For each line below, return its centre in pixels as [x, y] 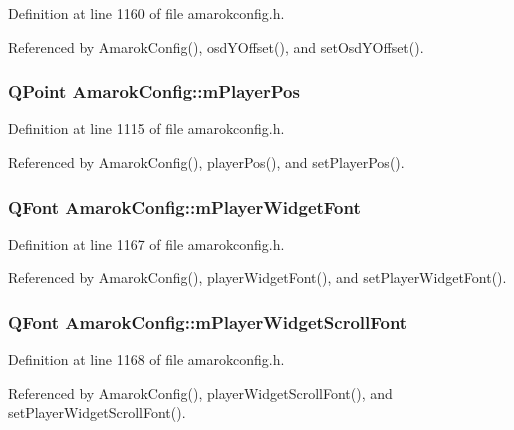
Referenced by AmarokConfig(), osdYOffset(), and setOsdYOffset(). [216, 46]
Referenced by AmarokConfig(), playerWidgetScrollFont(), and [200, 392]
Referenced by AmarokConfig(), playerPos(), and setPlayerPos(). [206, 162]
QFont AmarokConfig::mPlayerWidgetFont [184, 206]
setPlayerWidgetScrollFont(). [97, 412]
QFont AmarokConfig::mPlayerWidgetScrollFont [208, 321]
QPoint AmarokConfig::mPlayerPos [154, 91]
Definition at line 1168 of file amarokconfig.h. [146, 359]
